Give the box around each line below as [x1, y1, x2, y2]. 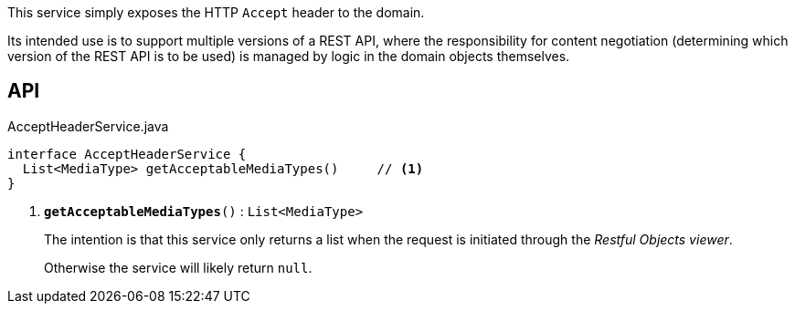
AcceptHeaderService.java [7, 118, 169, 134]
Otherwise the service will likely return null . [44, 259, 313, 275]
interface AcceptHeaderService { [7, 146, 247, 161]
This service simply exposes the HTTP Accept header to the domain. [7, 5, 425, 20]
